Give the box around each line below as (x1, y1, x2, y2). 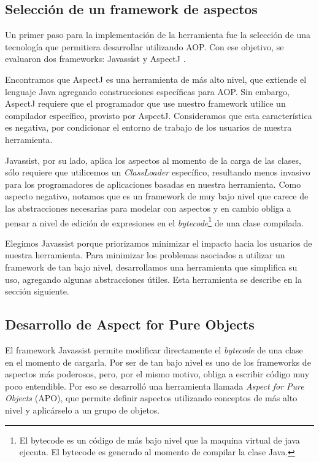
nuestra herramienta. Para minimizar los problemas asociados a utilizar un (5, 248, 285, 261)
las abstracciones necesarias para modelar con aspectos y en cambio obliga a (5, 201, 291, 214)
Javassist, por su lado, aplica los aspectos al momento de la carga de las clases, (5, 153, 301, 166)
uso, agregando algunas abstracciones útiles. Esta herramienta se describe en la (5, 272, 302, 285)
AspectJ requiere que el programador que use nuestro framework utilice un (5, 97, 286, 110)
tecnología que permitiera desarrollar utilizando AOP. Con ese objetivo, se (5, 40, 284, 53)
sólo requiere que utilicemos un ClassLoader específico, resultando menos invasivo (5, 166, 310, 179)
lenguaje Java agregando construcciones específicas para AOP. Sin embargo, (5, 85, 290, 98)
